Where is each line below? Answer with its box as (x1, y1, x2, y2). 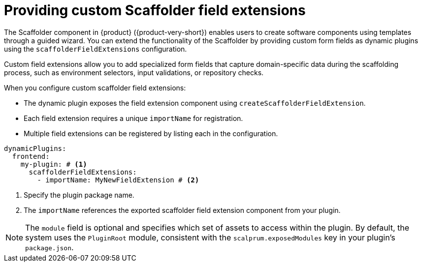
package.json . (25, 242, 74, 252)
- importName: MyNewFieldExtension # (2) (37, 176, 199, 184)
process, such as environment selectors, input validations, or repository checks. (4, 68, 264, 77)
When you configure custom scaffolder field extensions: (4, 83, 186, 92)
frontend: (12, 152, 50, 160)
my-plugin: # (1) (20, 160, 87, 168)
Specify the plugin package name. (24, 190, 134, 199)
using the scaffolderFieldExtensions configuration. (4, 44, 187, 53)
